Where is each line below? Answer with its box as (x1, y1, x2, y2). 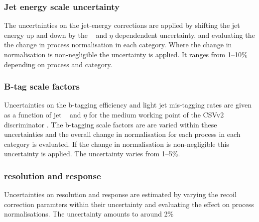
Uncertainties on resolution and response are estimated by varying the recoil (4, 189, 237, 200)
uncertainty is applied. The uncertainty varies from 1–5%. (4, 148, 180, 159)
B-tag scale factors (4, 80, 80, 93)
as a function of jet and (4, 110, 81, 119)
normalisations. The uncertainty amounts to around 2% (4, 209, 174, 219)
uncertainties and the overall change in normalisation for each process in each (4, 129, 241, 139)
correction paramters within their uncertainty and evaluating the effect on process (4, 199, 254, 209)
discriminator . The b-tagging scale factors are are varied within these (4, 119, 217, 129)
